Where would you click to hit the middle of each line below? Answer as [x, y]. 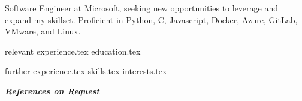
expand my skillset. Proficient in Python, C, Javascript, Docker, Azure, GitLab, [151, 19]
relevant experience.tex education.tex [73, 51]
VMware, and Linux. [43, 31]
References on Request [52, 91]
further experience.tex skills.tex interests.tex [86, 71]
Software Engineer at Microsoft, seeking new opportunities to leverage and [142, 8]
